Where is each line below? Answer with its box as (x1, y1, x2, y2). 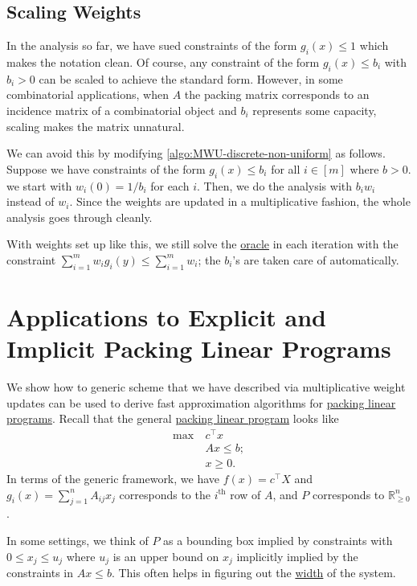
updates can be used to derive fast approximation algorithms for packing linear (6, 394, 396, 411)
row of (230, 486, 261, 502)
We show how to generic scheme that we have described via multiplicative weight (6, 379, 406, 395)
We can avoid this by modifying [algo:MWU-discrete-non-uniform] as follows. (6, 145, 386, 162)
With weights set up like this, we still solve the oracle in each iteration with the (6, 236, 399, 252)
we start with (6, 177, 72, 194)
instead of (6, 193, 55, 210)
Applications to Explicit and (6, 300, 326, 333)
